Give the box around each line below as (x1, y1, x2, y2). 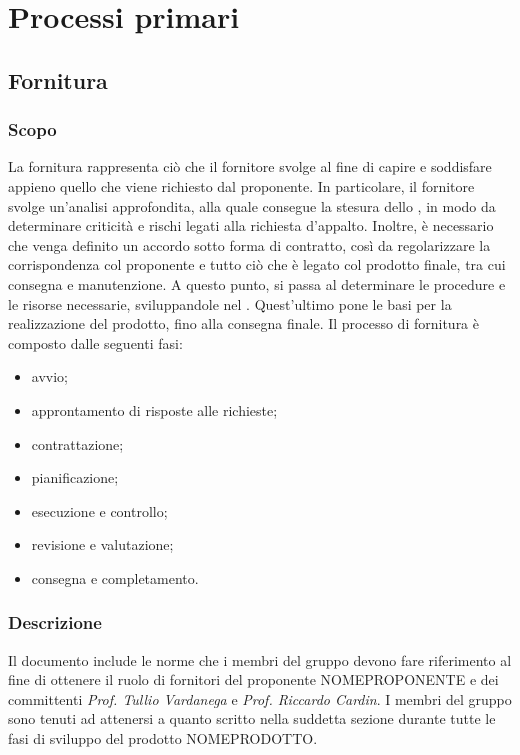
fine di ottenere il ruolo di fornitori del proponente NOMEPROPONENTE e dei (8, 669, 499, 690)
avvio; (31, 366, 68, 387)
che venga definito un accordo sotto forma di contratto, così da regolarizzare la (8, 234, 491, 255)
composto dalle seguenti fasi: (8, 332, 183, 353)
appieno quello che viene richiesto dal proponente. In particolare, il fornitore (8, 175, 475, 196)
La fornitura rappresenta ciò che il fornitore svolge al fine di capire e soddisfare (8, 156, 492, 177)
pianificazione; (31, 467, 119, 488)
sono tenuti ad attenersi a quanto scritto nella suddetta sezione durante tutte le (8, 708, 496, 729)
